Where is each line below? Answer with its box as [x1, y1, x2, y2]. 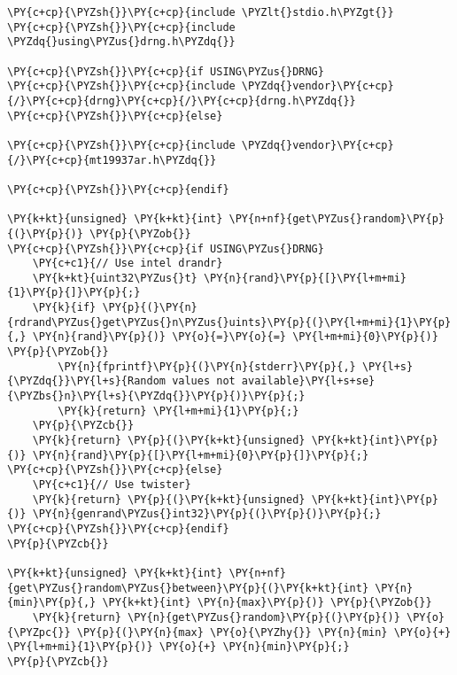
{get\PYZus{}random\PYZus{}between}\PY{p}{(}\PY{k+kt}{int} [7, 581, 369, 594]
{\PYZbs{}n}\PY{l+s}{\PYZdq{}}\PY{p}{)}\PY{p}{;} [7, 390, 306, 403]
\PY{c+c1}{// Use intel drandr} [32, 257, 223, 270]
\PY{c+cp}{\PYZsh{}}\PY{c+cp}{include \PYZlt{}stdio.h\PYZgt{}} [7, 6, 394, 19]
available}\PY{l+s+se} [241, 375, 376, 388]
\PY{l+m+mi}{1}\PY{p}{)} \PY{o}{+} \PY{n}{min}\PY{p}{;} [7, 640, 350, 654]
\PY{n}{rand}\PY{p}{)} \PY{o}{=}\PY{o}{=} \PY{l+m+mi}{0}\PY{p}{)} [32, 330, 438, 344]
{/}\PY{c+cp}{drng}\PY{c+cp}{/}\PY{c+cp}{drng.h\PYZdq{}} [7, 94, 356, 107]
